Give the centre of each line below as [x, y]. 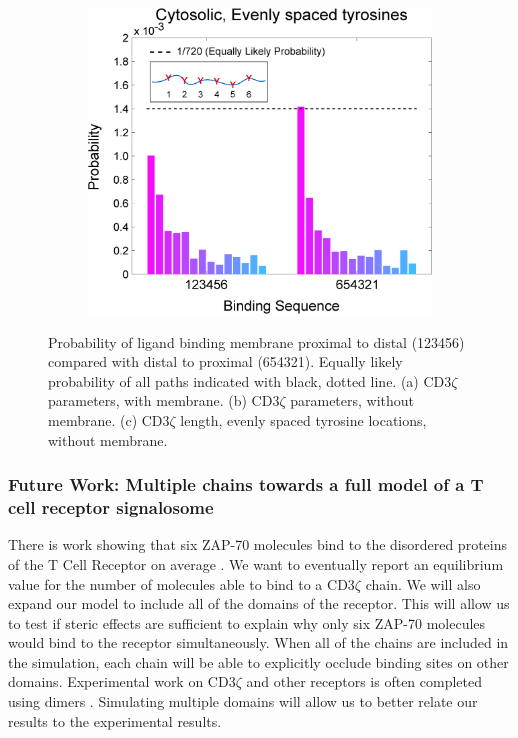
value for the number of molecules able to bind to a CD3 [181, 583]
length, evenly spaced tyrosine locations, [303, 420]
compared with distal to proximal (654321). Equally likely [225, 361]
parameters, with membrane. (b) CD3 [164, 400]
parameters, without [352, 400]
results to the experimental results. [115, 720]
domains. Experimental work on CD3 [122, 681]
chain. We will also [423, 583]
